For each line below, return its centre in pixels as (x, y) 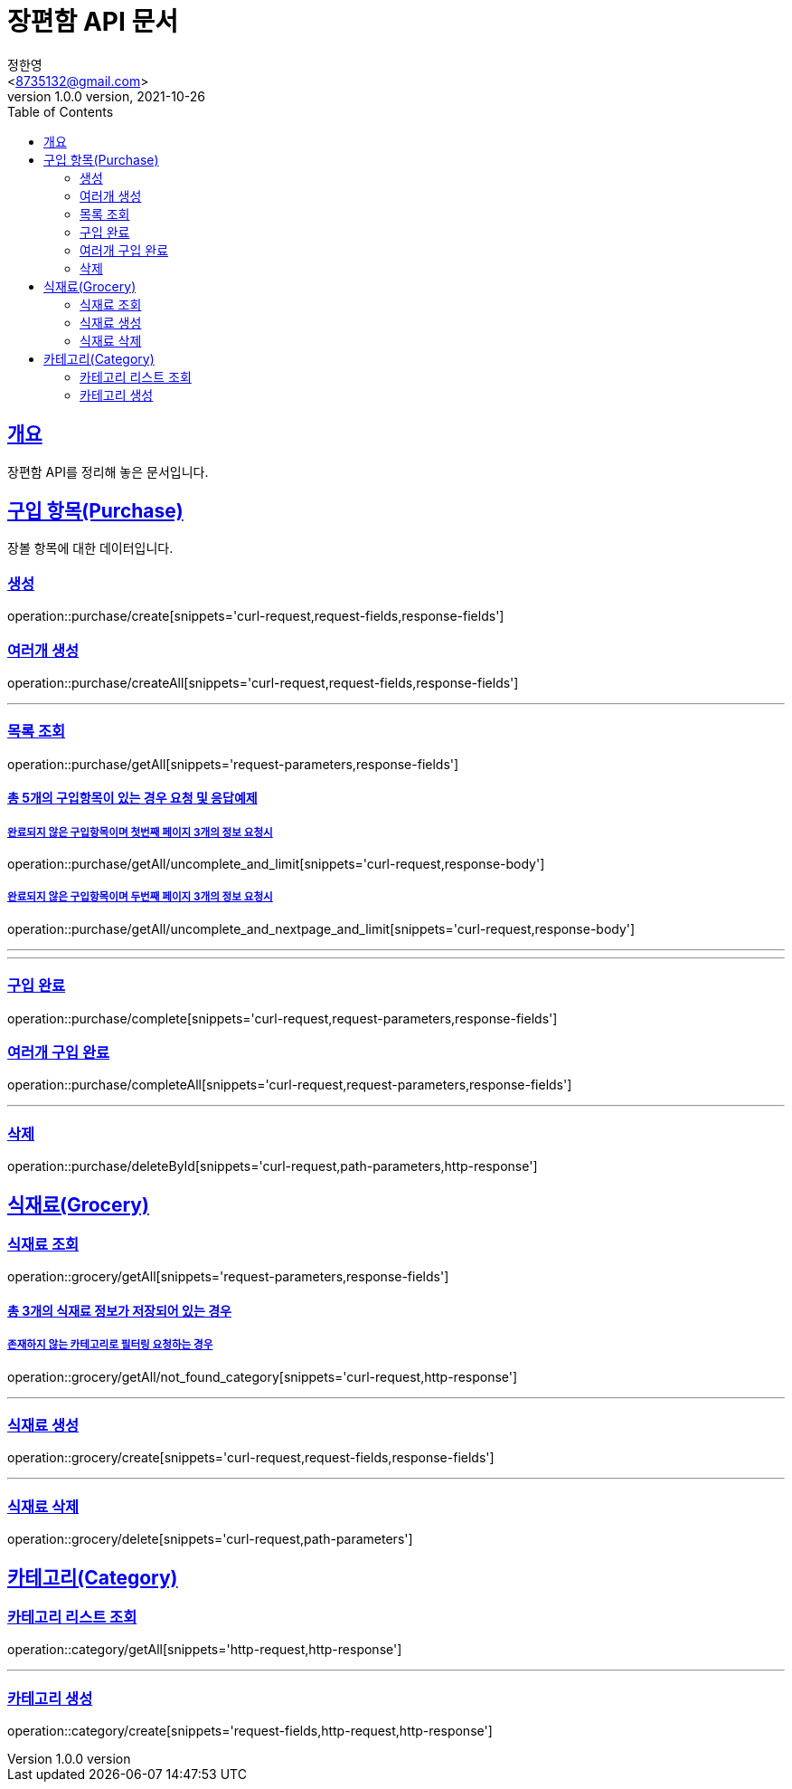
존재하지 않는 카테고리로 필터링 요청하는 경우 (110, 1345)
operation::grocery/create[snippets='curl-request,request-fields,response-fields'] (251, 1458)
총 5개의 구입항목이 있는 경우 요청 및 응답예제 (132, 798)
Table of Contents (61, 111)
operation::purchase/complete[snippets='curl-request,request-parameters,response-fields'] (283, 1018)
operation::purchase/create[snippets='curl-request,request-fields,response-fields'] (256, 616)
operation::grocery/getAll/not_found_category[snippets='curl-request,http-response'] (263, 1376)
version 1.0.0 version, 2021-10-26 (106, 96)
